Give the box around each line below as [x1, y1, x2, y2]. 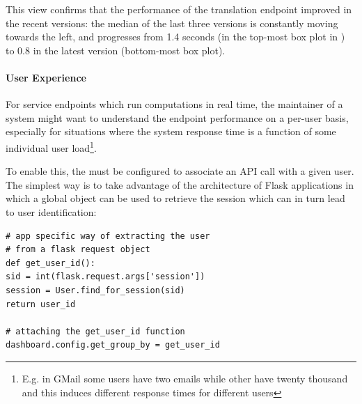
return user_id [6, 299, 76, 309]
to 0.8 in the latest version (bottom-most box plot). [6, 42, 226, 57]
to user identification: [6, 204, 97, 219]
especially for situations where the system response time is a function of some [6, 124, 336, 139]
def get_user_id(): [6, 258, 95, 268]
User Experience [6, 70, 86, 84]
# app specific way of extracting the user [6, 231, 210, 241]
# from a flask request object [6, 244, 150, 255]
